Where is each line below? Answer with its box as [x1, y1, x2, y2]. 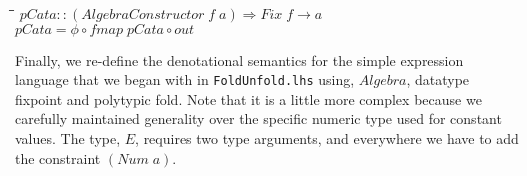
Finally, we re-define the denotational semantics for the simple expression [15, 49, 464, 70]
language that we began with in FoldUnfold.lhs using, [15, 69, 355, 90]
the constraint [15, 147, 101, 168]
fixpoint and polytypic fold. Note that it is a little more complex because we [15, 88, 482, 109]
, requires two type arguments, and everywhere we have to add [135, 128, 519, 149]
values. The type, [15, 128, 121, 149]
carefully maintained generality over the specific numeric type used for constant [15, 108, 502, 129]
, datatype [406, 69, 470, 90]
